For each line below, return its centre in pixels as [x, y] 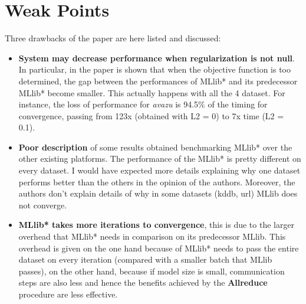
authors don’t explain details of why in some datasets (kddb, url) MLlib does [158, 193]
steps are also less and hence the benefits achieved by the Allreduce [143, 282]
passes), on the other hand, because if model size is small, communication [152, 271]
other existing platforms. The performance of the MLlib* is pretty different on [160, 158]
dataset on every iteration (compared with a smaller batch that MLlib [145, 259]
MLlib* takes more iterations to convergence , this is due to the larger [157, 225]
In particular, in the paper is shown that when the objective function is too [155, 69]
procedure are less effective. [68, 294]
